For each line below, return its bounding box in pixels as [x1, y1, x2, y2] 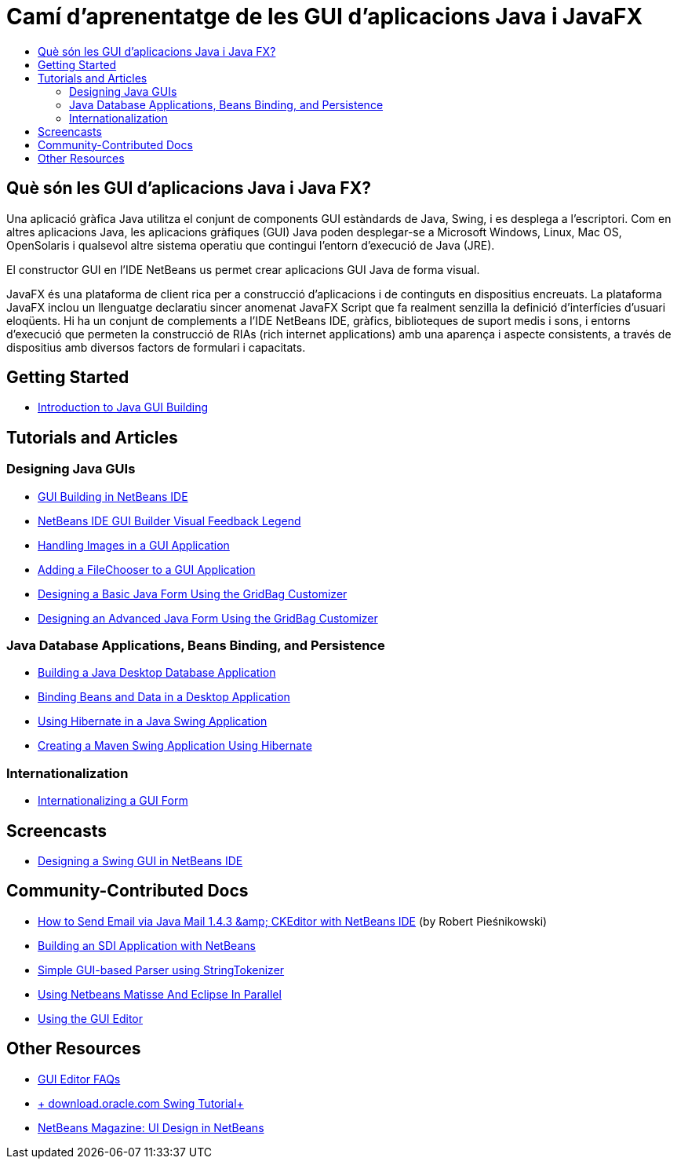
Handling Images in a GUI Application [38, 538, 230, 552]
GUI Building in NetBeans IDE [38, 489, 188, 503]
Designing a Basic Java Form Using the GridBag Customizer [38, 586, 348, 601]
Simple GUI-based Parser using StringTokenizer [38, 962, 285, 977]
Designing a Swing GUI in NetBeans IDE [38, 854, 243, 867]
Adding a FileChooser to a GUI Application [38, 562, 256, 576]
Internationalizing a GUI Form [38, 794, 188, 808]
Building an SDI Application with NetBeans [38, 938, 256, 952]
